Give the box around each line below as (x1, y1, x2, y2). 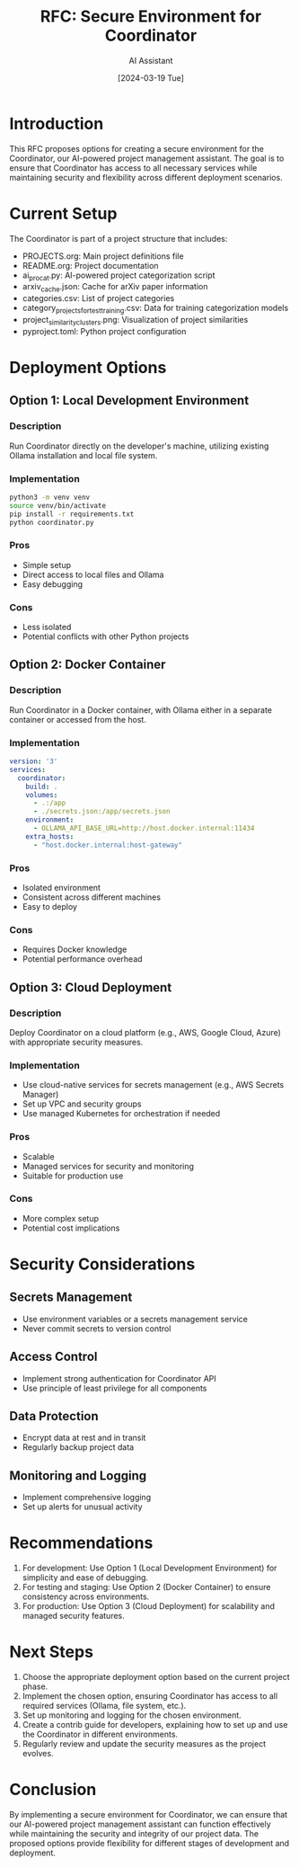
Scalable (22, 1151, 56, 1161)
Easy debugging (22, 578, 84, 590)
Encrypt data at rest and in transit (22, 1432, 146, 1444)
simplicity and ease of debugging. (22, 1572, 149, 1583)
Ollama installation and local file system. (9, 449, 158, 460)
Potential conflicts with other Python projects (22, 631, 189, 642)
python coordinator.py (9, 518, 94, 527)
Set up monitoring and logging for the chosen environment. (22, 1710, 242, 1720)
